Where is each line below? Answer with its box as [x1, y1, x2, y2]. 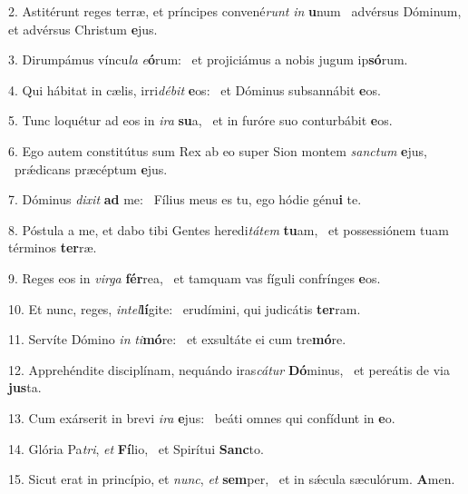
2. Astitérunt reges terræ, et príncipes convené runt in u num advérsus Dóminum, [8, 2, 462, 20]
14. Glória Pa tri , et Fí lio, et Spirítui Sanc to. [8, 439, 264, 458]
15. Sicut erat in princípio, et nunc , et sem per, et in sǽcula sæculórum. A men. [8, 469, 455, 489]
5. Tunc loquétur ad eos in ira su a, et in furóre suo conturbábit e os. [8, 111, 393, 130]
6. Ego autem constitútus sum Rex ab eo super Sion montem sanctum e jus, [8, 141, 427, 160]
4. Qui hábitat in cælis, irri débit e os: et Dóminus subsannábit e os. [8, 80, 381, 99]
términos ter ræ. [8, 238, 97, 257]
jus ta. [8, 378, 42, 397]
